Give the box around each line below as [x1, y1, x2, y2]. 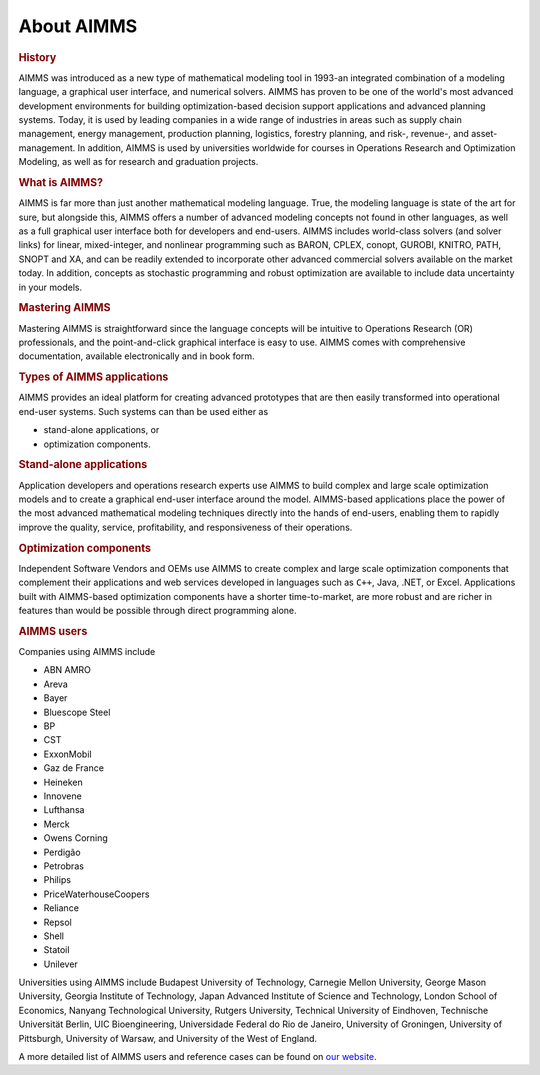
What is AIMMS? [18, 175, 104, 189]
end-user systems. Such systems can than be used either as [18, 405, 269, 417]
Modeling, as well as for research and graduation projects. [18, 156, 259, 168]
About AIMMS [18, 15, 138, 37]
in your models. [18, 281, 83, 293]
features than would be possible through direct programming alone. [18, 605, 297, 617]
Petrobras [43, 860, 85, 872]
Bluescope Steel [43, 706, 111, 718]
